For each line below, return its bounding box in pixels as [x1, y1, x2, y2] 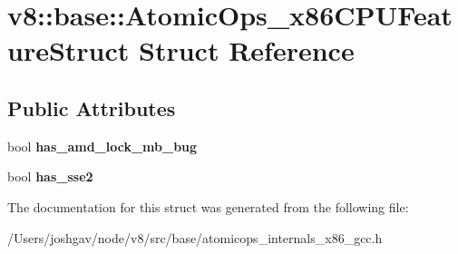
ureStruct [7, 32, 130, 69]
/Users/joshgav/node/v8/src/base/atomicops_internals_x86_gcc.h [7, 228, 383, 247]
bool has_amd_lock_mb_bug [7, 136, 198, 155]
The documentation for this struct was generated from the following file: [7, 197, 409, 216]
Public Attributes [7, 93, 176, 122]
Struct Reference [139, 32, 355, 69]
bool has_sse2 [7, 167, 93, 186]
